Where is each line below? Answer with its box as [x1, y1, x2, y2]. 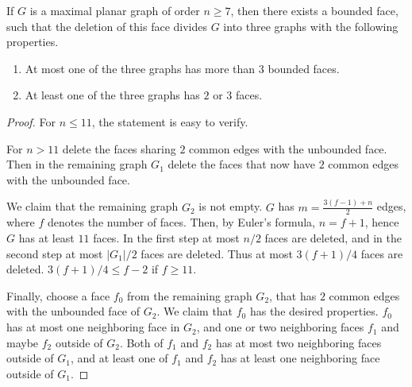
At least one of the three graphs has [25, 87, 200, 103]
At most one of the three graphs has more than [25, 60, 256, 76]
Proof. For [6, 113, 56, 130]
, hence [364, 214, 399, 230]
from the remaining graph [127, 287, 252, 304]
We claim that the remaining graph [6, 198, 179, 215]
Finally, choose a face [6, 287, 110, 304]
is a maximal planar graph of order [29, 2, 200, 18]
